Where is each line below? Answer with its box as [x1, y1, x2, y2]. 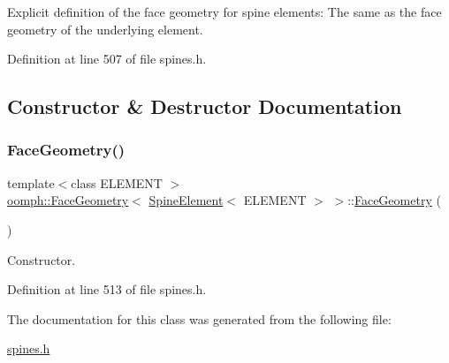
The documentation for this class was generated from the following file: [7, 309, 392, 328]
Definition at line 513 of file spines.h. [7, 280, 207, 299]
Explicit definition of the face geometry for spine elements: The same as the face [7, 3, 442, 20]
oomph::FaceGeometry [7, 191, 129, 209]
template [7, 173, 55, 192]
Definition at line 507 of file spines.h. [7, 49, 207, 68]
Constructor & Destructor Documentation [7, 93, 402, 120]
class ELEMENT [71, 173, 163, 192]
